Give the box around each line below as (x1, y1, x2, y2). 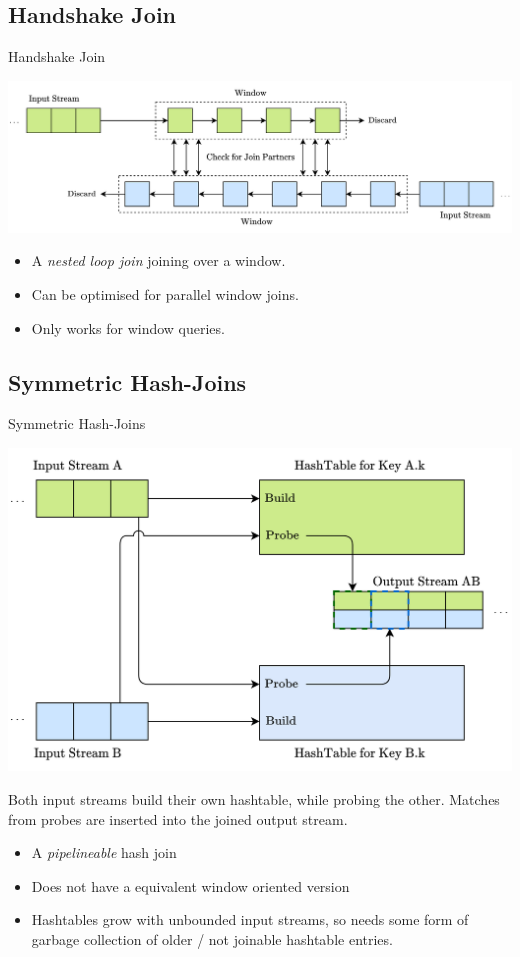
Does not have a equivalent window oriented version (31, 875, 350, 896)
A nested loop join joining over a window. (31, 250, 286, 271)
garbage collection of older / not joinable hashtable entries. (31, 928, 393, 949)
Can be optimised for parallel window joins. (31, 284, 299, 305)
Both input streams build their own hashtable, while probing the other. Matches (8, 789, 500, 809)
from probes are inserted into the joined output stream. (8, 808, 348, 829)
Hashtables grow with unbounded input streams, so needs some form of (31, 909, 469, 930)
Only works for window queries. (31, 317, 225, 338)
